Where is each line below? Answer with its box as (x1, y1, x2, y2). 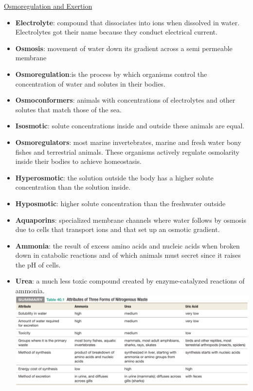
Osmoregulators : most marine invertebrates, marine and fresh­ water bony (15, 137, 241, 147)
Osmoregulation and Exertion (4, 1, 92, 11)
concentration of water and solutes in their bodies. (15, 78, 165, 89)
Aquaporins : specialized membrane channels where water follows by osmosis (15, 214, 246, 225)
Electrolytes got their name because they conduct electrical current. (15, 27, 217, 37)
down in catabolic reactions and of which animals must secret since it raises (15, 250, 241, 260)
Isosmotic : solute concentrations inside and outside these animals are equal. (15, 121, 245, 131)
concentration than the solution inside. (15, 182, 131, 192)
